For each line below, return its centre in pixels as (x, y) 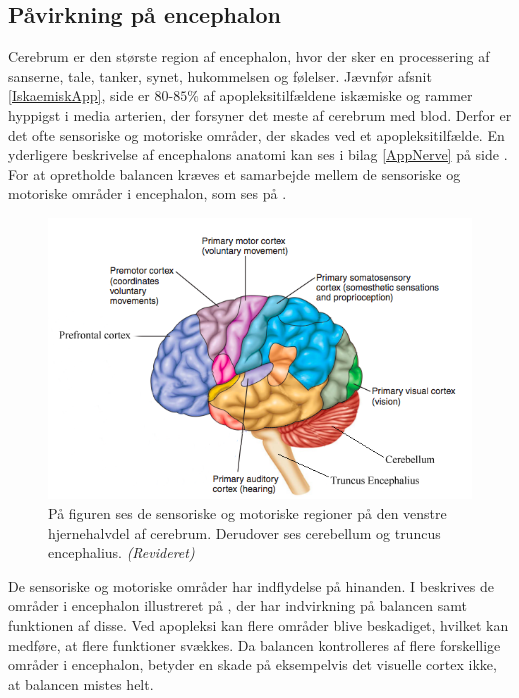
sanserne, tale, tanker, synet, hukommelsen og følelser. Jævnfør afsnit (220, 75)
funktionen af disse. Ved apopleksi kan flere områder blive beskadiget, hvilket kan (258, 625)
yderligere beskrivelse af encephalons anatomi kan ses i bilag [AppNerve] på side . (258, 154)
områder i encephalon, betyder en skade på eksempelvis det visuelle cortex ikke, (252, 664)
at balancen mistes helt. (81, 683)
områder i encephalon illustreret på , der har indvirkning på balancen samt (237, 605)
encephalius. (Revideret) (121, 552)
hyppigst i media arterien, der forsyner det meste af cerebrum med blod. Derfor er (260, 114)
